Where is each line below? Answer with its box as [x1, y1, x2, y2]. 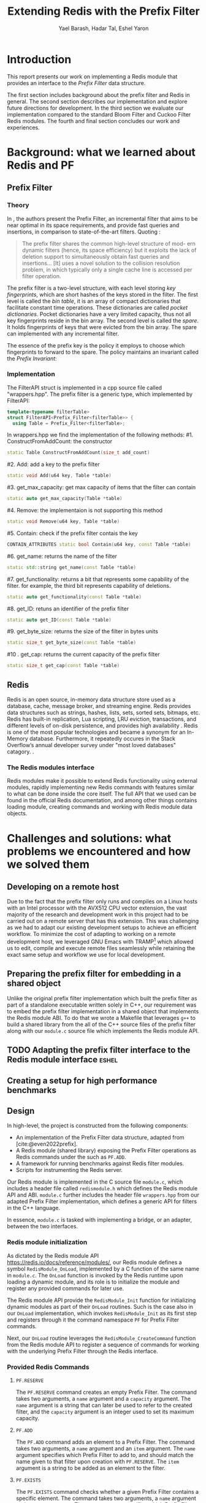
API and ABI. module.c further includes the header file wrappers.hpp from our [7, 1191, 200, 1199]
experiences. [7, 124, 40, 131]
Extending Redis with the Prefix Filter [7, 4, 200, 18]
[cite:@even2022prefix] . [15, 1140, 78, 1147]
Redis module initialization [7, 1238, 88, 1247]
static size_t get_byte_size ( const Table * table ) [7, 639, 137, 646]
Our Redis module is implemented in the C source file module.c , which [7, 1178, 183, 1185]
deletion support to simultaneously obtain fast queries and [21, 253, 170, 260]
